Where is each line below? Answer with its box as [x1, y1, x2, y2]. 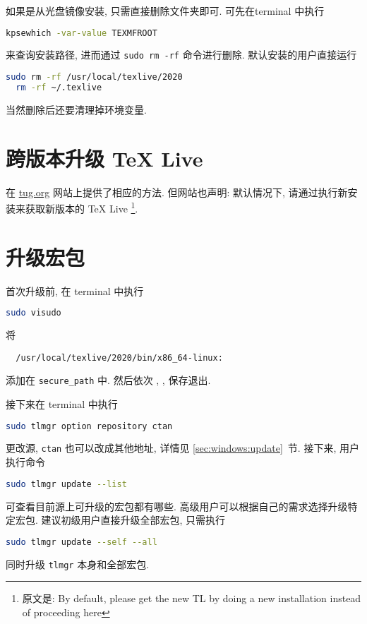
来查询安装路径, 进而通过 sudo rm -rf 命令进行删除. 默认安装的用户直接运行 [6, 47, 357, 62]
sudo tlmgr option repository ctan [6, 421, 173, 431]
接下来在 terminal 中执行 [6, 396, 118, 411]
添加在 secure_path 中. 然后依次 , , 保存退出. [6, 373, 211, 388]
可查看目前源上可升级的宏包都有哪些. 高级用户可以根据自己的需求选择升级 [6, 498, 348, 513]
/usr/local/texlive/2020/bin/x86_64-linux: [16, 352, 223, 363]
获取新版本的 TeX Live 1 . [25, 199, 138, 215]
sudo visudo [6, 308, 61, 318]
